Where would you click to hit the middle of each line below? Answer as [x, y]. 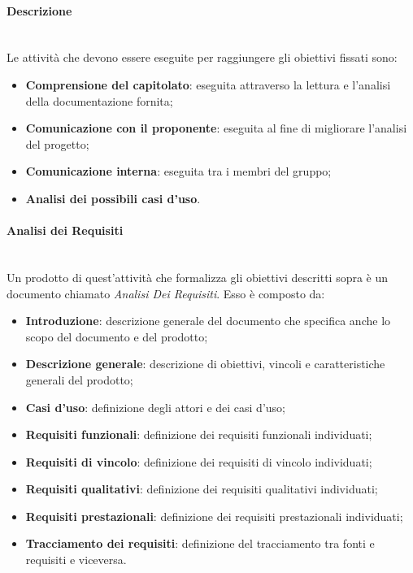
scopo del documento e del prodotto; [117, 336]
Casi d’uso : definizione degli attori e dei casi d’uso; [155, 407]
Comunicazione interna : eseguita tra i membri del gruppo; [178, 171]
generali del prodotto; [79, 379]
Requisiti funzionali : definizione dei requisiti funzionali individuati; [199, 434]
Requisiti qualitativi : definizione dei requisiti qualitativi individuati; [202, 489]
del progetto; [57, 143]
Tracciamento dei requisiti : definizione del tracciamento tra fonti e [200, 543]
